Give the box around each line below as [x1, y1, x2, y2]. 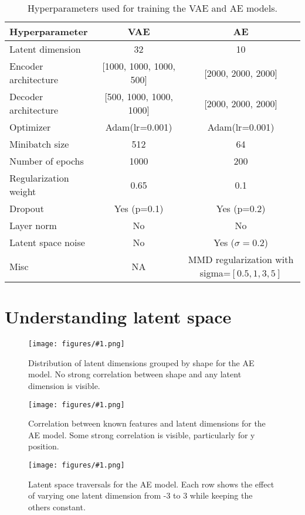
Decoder [9, 90, 43, 103]
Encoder [9, 59, 43, 73]
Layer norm [9, 219, 57, 232]
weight [9, 185, 36, 198]
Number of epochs [9, 154, 84, 168]
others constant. [28, 500, 86, 513]
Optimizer [9, 120, 51, 134]
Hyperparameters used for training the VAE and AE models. [28, 1, 277, 15]
